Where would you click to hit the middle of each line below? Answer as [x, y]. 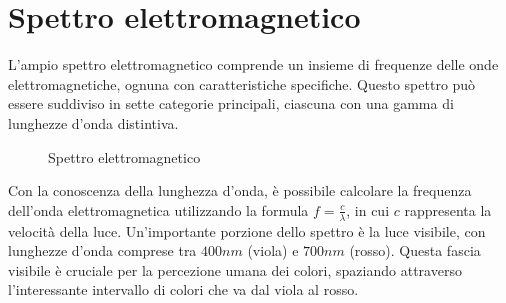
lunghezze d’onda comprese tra [102, 250]
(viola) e [273, 250]
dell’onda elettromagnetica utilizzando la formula [158, 209]
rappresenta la [448, 209]
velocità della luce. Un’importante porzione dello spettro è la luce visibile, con [247, 230]
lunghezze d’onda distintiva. [93, 122]
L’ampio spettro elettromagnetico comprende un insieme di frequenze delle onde [253, 64]
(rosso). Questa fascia [415, 250]
